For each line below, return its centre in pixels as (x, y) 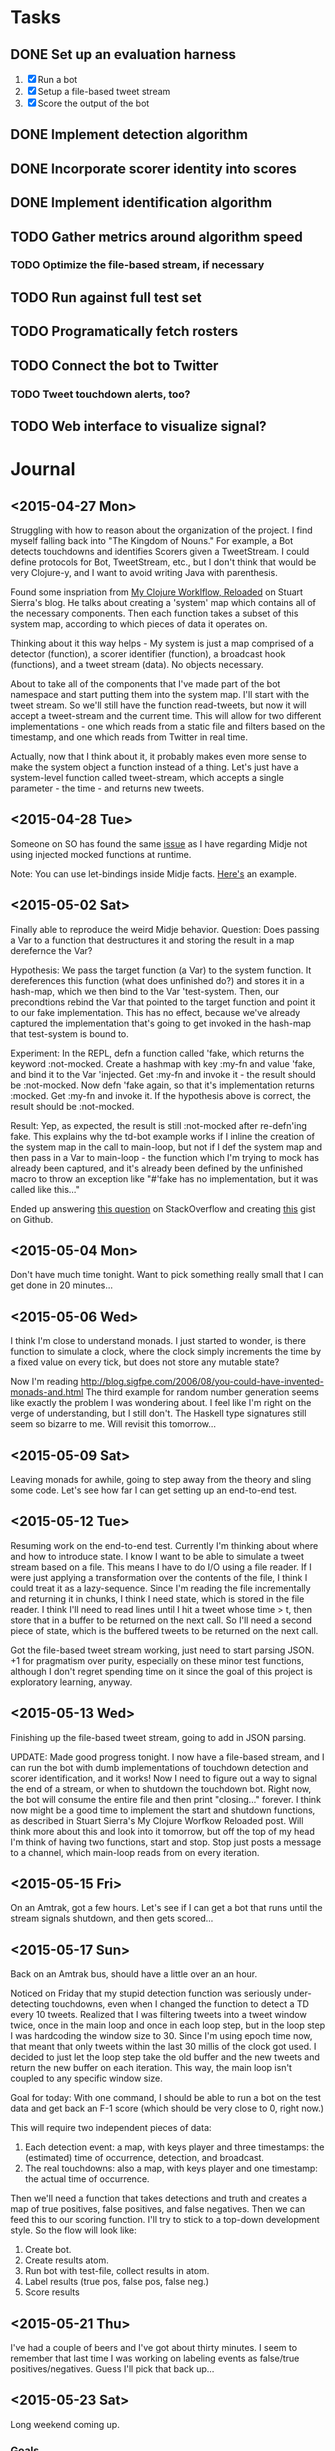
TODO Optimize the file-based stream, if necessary (137, 265)
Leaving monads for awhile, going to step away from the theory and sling (161, 1480)
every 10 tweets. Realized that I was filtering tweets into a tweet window (158, 2015)
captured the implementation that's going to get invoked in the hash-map (161, 1023)
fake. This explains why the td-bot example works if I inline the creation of (162, 1136)
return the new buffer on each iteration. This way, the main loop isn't (151, 2068)
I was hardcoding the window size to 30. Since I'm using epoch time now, (161, 2036)
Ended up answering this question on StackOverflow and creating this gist (163, 1208)
